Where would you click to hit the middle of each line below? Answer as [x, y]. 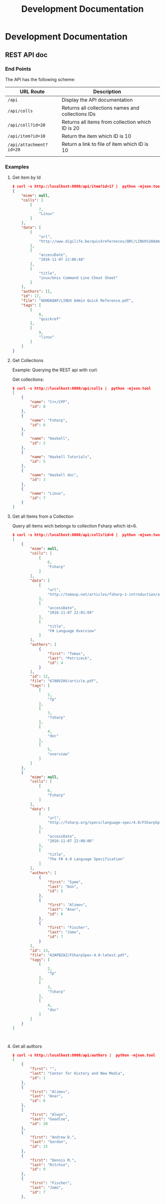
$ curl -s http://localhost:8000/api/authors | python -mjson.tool [84, 1055]
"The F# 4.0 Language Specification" [86, 859]
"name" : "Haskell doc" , [54, 475]
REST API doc [26, 55]
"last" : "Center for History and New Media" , [77, 1074]
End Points [18, 69]
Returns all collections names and [100, 108]
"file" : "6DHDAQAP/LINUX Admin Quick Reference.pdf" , [77, 301]
